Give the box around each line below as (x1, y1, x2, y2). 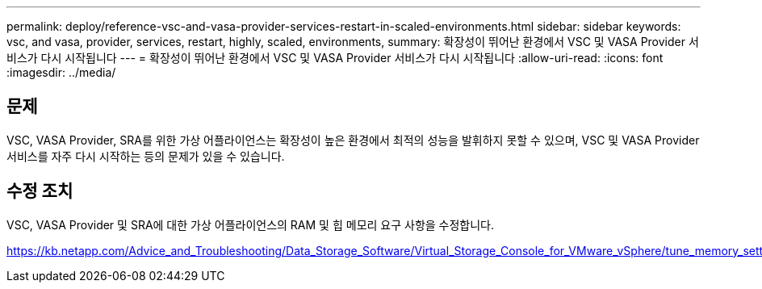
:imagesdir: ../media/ (6, 65, 116, 79)
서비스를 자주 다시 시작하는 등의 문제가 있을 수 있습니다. (6, 149, 285, 163)
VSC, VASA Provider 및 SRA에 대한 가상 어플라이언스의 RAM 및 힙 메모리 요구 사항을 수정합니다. (6, 217, 495, 232)
